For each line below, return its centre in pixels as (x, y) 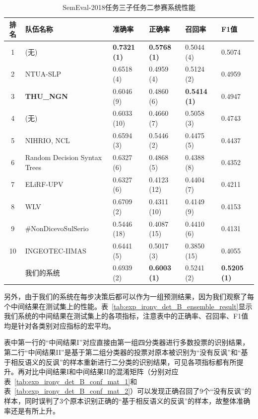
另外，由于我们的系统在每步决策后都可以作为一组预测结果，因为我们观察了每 (129, 296)
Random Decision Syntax (64, 157)
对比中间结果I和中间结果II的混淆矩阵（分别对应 (101, 372)
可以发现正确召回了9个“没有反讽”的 (194, 391)
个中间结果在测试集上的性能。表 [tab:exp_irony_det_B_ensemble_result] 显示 (128, 306)
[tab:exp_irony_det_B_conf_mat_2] (72, 391)
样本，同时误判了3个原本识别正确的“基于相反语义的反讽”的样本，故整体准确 (127, 401)
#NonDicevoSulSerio (57, 228)
